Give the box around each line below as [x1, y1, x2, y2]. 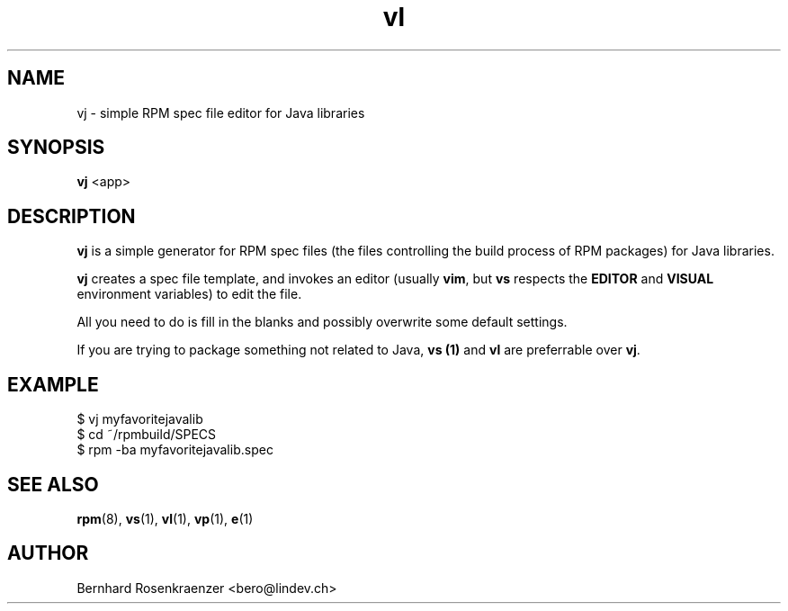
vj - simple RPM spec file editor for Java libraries [76, 104, 365, 121]
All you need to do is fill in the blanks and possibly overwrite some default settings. [76, 314, 568, 330]
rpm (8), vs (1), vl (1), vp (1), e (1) [76, 510, 254, 526]
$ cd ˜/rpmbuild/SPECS [76, 427, 217, 443]
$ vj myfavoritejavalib [76, 411, 203, 427]
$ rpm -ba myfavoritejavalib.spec [76, 442, 273, 458]
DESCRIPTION [7, 204, 136, 228]
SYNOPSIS [7, 136, 105, 159]
